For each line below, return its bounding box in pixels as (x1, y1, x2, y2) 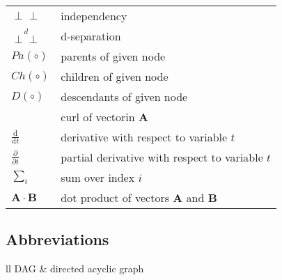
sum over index (61, 169, 135, 185)
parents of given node (61, 48, 166, 64)
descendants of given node (61, 88, 188, 104)
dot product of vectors (61, 189, 170, 205)
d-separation (61, 28, 121, 44)
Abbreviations (6, 228, 109, 250)
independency (61, 8, 127, 24)
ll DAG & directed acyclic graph (6, 261, 144, 276)
